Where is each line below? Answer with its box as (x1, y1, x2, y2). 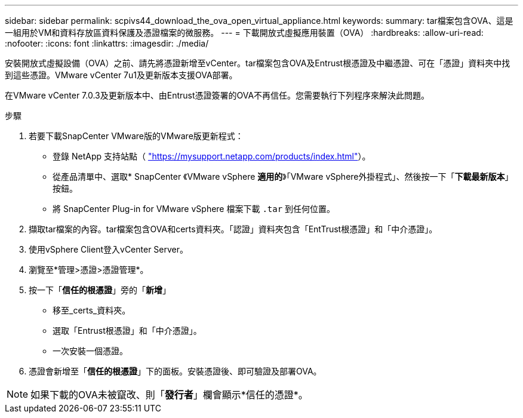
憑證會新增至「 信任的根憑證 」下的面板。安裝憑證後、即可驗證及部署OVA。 (29, 366, 322, 376)
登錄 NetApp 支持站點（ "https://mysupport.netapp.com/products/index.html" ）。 (53, 151, 371, 161)
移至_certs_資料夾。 (53, 305, 131, 315)
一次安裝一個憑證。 (53, 346, 128, 356)
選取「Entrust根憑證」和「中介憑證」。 (53, 325, 202, 336)
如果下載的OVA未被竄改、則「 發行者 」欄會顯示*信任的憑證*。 (30, 389, 308, 401)
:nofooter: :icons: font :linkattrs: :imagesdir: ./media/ (5, 38, 209, 48)
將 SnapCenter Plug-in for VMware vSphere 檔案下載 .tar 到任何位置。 (53, 204, 336, 214)
